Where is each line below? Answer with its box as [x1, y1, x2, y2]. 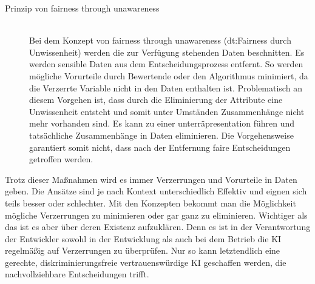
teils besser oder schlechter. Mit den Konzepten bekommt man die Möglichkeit [5, 196, 296, 209]
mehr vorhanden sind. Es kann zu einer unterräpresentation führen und [29, 117, 295, 130]
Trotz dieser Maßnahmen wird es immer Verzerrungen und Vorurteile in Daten [5, 173, 297, 185]
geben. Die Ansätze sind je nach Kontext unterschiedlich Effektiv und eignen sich [5, 185, 307, 197]
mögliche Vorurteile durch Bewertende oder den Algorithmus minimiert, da [29, 69, 308, 82]
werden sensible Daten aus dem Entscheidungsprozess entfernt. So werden [29, 58, 303, 70]
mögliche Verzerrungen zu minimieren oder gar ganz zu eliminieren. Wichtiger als [5, 208, 308, 221]
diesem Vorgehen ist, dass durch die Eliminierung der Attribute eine [29, 93, 283, 106]
